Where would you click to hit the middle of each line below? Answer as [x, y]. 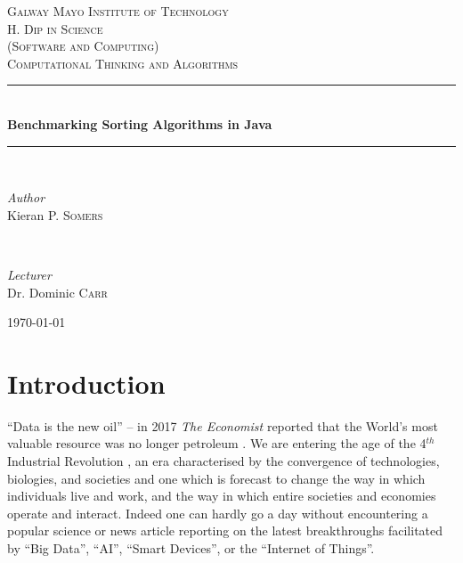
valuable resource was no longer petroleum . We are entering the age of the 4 [217, 443]
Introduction [86, 383]
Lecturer [29, 274]
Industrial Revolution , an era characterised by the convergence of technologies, [223, 461]
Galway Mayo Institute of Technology [118, 11]
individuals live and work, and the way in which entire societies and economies [222, 496]
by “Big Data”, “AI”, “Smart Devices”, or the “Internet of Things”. [191, 548]
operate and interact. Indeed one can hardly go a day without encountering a [218, 513]
